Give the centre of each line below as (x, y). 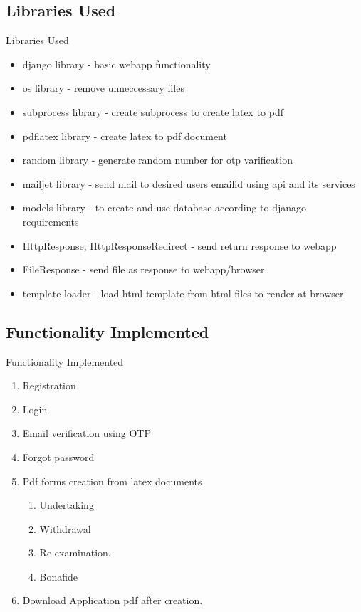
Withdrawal (65, 528)
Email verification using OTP (87, 433)
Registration (49, 385)
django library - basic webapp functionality (116, 64)
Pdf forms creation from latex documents (112, 481)
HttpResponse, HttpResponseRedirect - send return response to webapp (179, 245)
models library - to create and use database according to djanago (164, 207)
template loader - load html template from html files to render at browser (183, 293)
